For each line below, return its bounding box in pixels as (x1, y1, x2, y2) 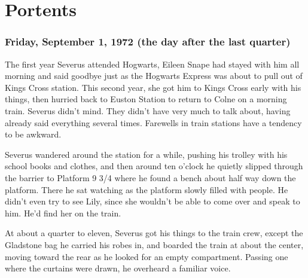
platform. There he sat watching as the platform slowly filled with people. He (5, 183, 288, 195)
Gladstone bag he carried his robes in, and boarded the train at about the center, (5, 238, 304, 250)
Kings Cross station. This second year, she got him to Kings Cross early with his (5, 81, 301, 93)
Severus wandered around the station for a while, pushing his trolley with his (5, 148, 288, 160)
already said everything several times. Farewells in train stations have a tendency (5, 116, 302, 129)
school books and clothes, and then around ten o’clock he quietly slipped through (5, 160, 303, 172)
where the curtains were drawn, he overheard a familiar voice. (5, 262, 231, 274)
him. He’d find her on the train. (5, 206, 121, 219)
